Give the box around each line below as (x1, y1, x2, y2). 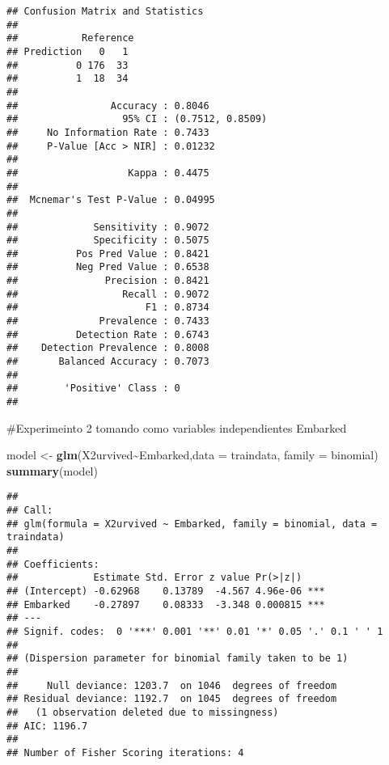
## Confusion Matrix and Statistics (6, 6, 204, 17)
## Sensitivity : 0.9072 (6, 221, 209, 233)
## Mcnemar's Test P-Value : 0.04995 (6, 194, 215, 206)
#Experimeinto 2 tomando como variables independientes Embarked (6, 419, 347, 436)
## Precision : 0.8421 (6, 275, 209, 287)
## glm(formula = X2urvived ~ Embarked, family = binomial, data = (6, 518, 378, 530)
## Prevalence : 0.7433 (6, 315, 209, 328)
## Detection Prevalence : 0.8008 (6, 342, 209, 354)
